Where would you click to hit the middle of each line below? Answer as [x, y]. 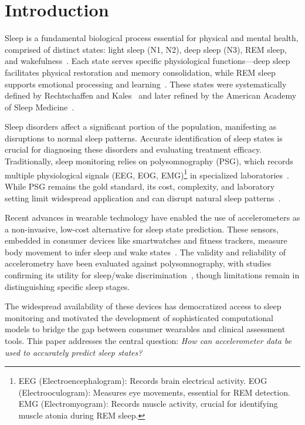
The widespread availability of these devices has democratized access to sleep [143, 306]
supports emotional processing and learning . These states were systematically [146, 84]
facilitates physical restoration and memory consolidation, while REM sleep [140, 72]
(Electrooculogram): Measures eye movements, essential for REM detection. [154, 392]
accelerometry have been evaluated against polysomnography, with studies [138, 263]
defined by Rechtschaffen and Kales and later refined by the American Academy [151, 95]
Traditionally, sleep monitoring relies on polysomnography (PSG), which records [149, 161]
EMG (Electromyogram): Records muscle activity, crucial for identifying [148, 404]
